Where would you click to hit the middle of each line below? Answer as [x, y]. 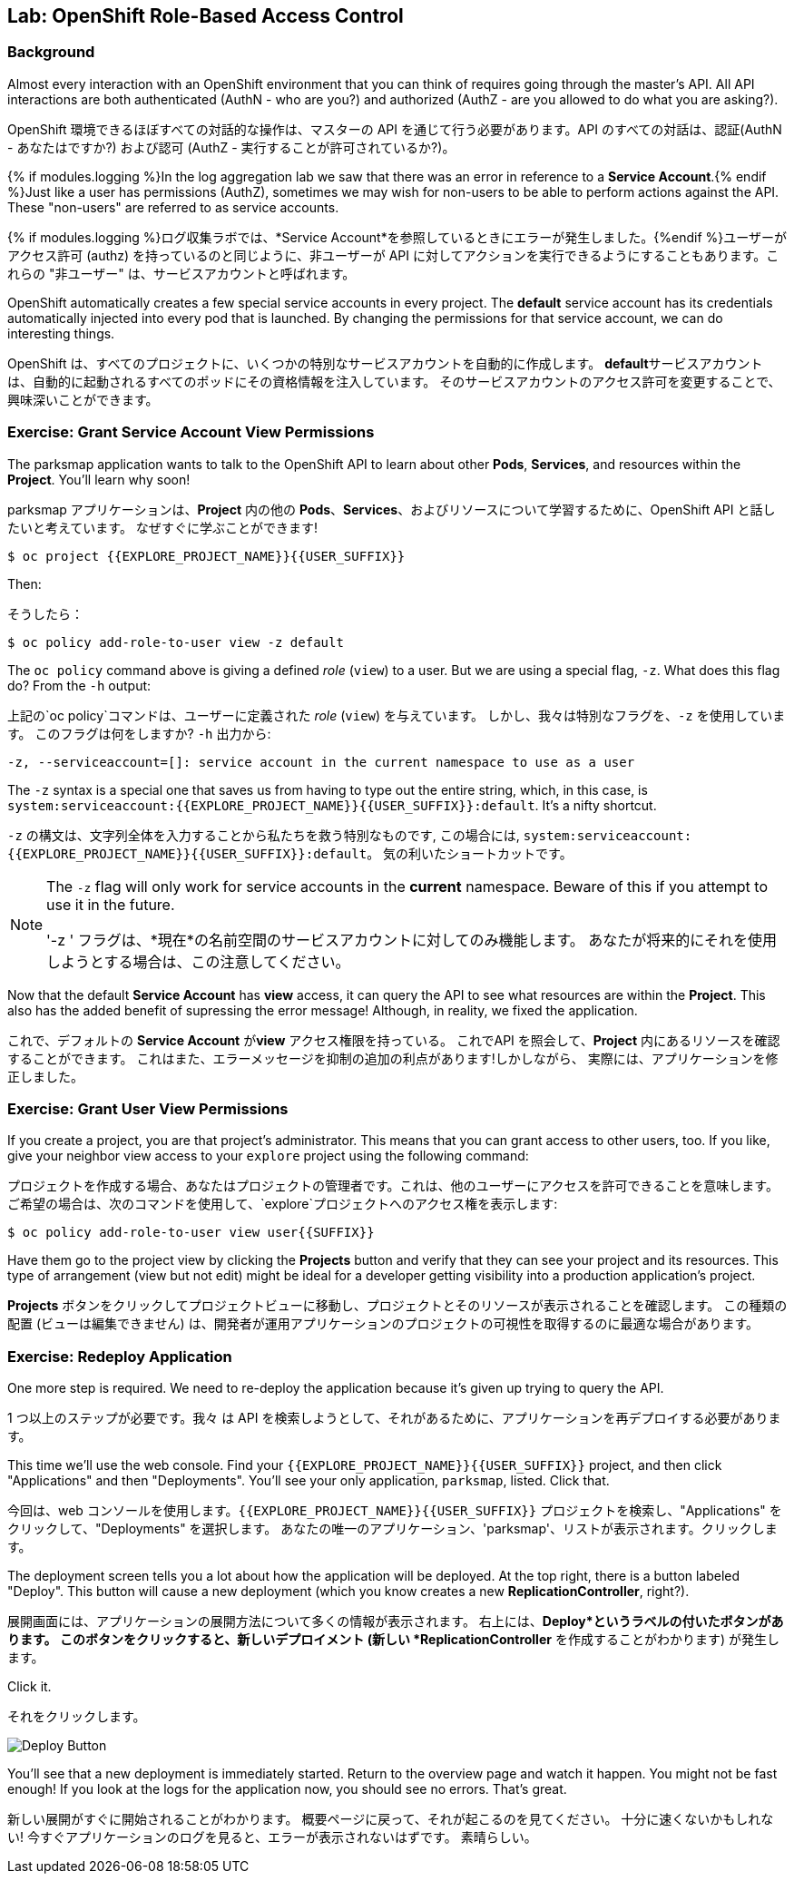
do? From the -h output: [79, 685]
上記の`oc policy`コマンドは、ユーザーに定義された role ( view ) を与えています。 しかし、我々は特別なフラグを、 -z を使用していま [397, 715]
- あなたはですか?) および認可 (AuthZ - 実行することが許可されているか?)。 [231, 147]
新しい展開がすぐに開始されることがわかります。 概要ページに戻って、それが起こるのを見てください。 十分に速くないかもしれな [391, 1819]
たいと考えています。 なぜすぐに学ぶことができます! [163, 527]
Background [51, 52]
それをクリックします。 [77, 1717]
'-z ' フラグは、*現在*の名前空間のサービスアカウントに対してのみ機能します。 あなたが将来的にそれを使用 [412, 940]
